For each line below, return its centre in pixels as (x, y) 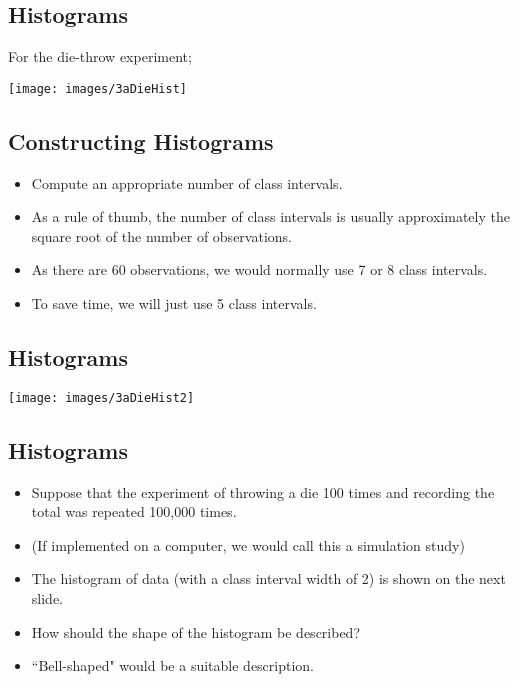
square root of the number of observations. (161, 235)
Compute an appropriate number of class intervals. (187, 182)
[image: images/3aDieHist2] (101, 397)
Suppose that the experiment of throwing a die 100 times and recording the (263, 491)
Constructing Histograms (141, 140)
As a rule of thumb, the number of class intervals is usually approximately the (270, 216)
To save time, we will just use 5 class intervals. (174, 303)
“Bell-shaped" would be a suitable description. (173, 665)
